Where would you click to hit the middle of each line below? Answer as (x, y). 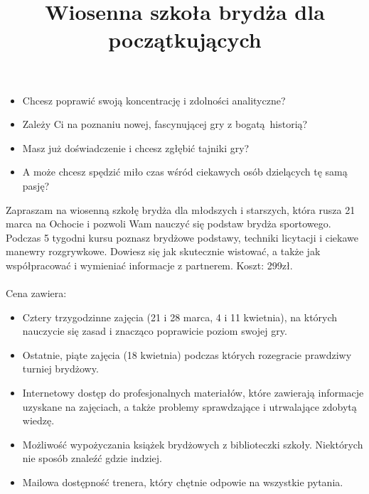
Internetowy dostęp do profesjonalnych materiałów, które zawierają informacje (193, 393)
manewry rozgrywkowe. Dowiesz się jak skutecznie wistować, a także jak (163, 251)
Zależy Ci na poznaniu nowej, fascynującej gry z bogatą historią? (165, 124)
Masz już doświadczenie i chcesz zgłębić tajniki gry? (136, 147)
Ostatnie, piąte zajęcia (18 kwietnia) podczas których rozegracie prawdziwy (187, 354)
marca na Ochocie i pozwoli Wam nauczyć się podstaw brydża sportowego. (169, 224)
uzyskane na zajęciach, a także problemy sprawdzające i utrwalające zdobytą (189, 406)
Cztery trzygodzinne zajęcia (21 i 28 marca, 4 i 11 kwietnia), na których (180, 317)
